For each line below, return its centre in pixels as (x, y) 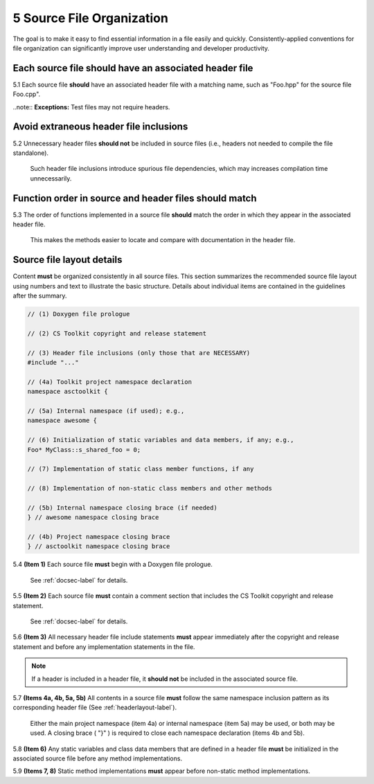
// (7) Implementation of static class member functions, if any (141, 469)
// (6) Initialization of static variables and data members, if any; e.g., (161, 440)
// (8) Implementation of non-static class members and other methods (150, 489)
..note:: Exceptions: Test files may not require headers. (91, 107)
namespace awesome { (62, 421)
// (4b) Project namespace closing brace (99, 537)
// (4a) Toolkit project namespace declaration (109, 382)
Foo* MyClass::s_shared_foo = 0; (84, 449)
